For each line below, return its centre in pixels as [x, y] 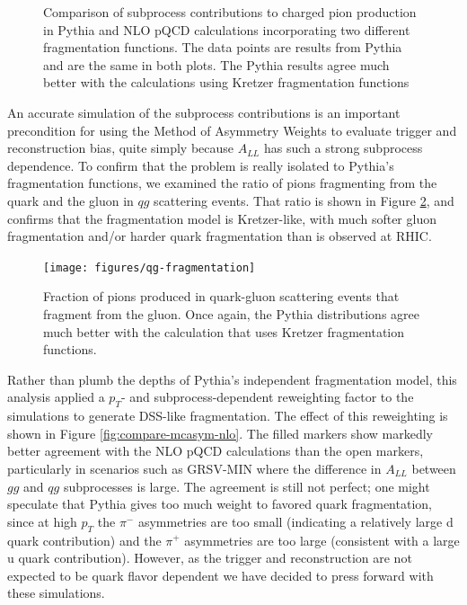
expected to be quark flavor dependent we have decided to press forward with [220, 575]
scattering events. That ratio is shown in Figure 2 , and [304, 200]
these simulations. [56, 593]
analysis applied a [56, 397]
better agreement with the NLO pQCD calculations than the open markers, [216, 451]
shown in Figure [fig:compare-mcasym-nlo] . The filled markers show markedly [220, 433]
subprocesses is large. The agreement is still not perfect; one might [247, 486]
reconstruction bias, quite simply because [120, 148]
